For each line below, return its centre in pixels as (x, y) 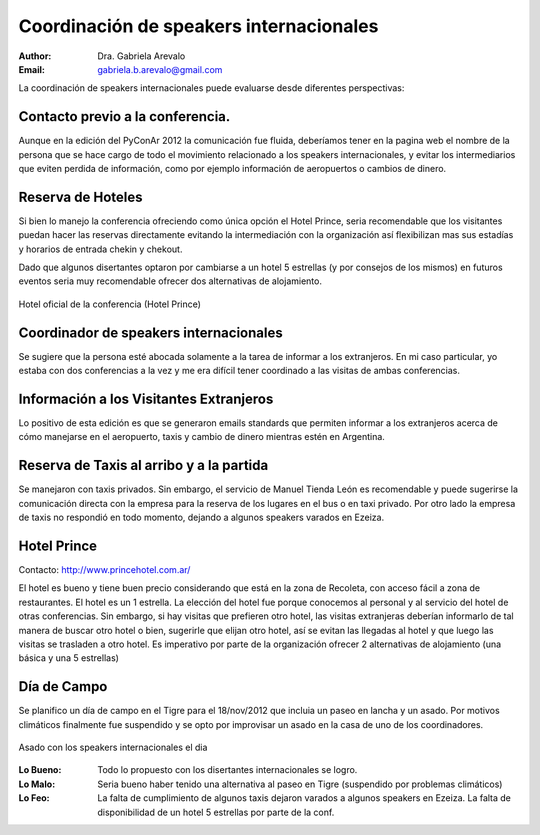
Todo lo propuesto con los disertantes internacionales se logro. (227, 770)
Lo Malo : (37, 784)
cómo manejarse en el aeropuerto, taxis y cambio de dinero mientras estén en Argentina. (201, 437)
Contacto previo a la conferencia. (124, 116)
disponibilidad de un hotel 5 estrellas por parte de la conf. (216, 812)
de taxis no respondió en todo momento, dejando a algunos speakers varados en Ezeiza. (201, 517)
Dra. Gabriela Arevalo (141, 56)
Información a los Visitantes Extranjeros (146, 398)
